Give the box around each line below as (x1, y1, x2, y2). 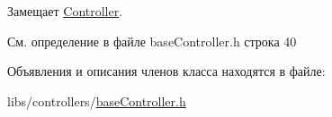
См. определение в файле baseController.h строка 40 (7, 31, 297, 50)
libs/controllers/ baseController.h (7, 91, 186, 110)
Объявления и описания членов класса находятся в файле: (7, 62, 326, 80)
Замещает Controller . (7, 2, 123, 20)
